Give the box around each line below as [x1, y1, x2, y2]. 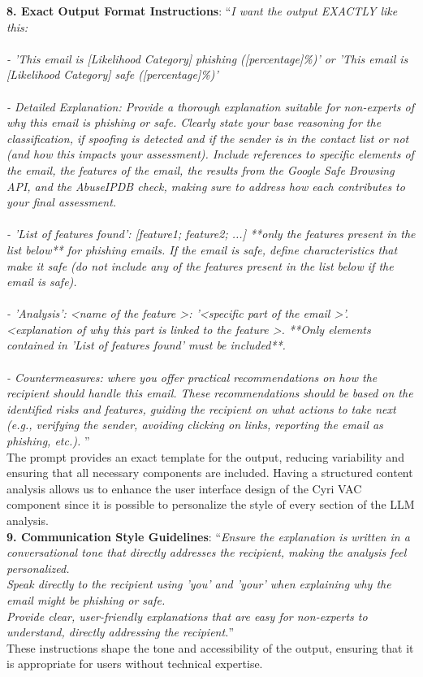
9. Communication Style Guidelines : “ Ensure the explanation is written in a [6, 527, 410, 545]
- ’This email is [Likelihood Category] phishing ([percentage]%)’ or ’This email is [6, 50, 408, 67]
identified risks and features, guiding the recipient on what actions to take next [6, 400, 396, 417]
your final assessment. [6, 193, 117, 210]
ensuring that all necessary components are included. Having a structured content [6, 464, 413, 481]
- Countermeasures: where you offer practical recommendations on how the [6, 368, 378, 385]
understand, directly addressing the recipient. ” [6, 623, 235, 640]
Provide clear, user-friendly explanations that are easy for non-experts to [6, 607, 368, 624]
